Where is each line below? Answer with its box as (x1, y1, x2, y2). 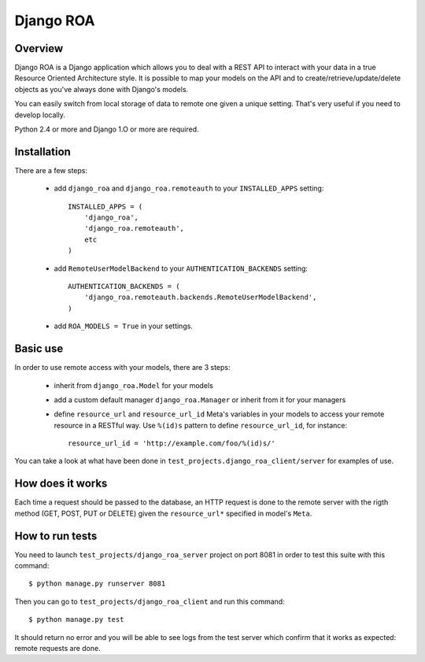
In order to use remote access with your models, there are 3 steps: (14, 363, 231, 372)
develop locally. (14, 110, 66, 120)
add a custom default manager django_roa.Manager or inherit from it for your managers (54, 394, 346, 405)
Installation (14, 145, 71, 158)
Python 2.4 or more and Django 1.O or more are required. (14, 124, 200, 134)
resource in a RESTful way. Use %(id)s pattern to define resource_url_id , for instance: (54, 420, 348, 430)
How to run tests (14, 529, 98, 542)
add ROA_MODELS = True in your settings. (54, 321, 193, 331)
